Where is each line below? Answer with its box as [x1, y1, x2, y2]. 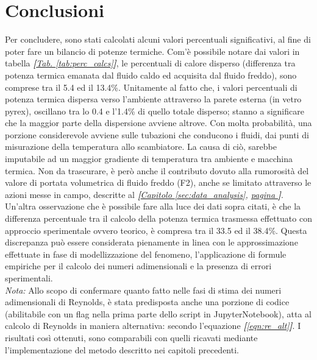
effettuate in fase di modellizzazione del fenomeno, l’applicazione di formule [5, 247, 287, 260]
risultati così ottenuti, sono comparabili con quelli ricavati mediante [5, 331, 258, 344]
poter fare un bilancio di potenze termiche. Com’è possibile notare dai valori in [5, 44, 300, 57]
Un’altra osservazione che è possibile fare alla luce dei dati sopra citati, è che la [5, 200, 301, 213]
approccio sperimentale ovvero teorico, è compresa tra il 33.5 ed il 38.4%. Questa [5, 224, 307, 236]
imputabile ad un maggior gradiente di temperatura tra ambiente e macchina [5, 152, 293, 165]
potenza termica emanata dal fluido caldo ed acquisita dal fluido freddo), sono [5, 68, 297, 81]
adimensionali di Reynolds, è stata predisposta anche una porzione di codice [5, 295, 290, 308]
